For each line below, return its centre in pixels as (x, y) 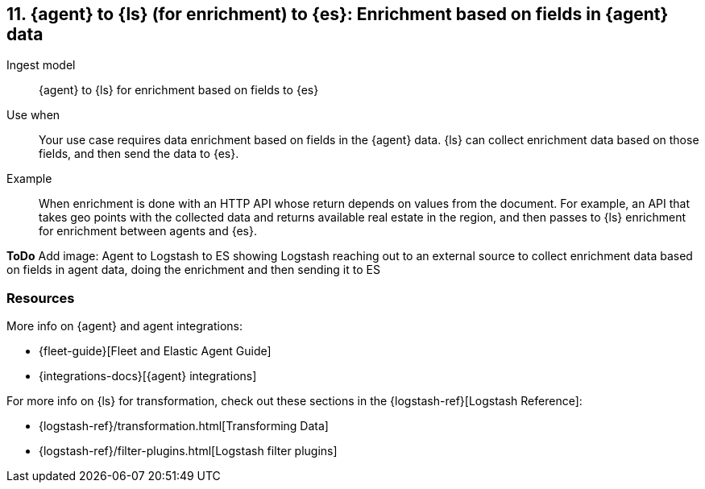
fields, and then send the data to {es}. (139, 154)
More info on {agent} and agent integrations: (124, 326)
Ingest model (41, 65)
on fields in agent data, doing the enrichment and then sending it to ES (193, 270)
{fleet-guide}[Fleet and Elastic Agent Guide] (155, 351)
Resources (41, 298)
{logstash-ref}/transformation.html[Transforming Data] (184, 426)
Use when (33, 115)
